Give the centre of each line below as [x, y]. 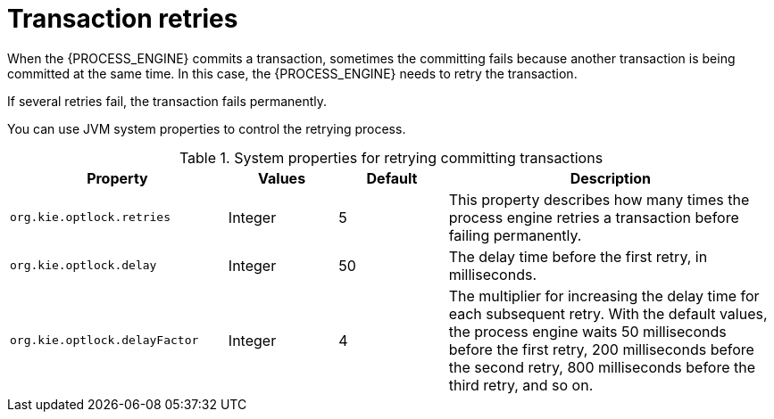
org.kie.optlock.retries [91, 218]
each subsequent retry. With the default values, [608, 313]
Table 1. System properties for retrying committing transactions [391, 157]
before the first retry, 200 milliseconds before [601, 349]
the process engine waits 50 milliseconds [587, 331]
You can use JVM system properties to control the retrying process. [207, 128]
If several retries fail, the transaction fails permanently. [167, 101]
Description [611, 178]
